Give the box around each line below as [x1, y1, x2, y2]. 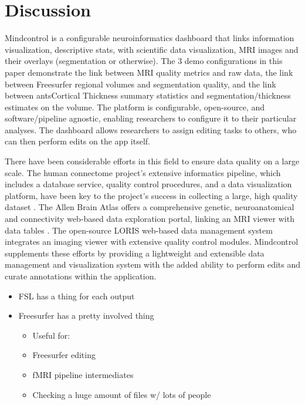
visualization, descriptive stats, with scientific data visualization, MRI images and [5, 43, 299, 55]
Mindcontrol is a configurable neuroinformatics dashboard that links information [5, 32, 294, 44]
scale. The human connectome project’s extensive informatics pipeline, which [5, 166, 281, 178]
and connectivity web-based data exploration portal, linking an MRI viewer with [5, 212, 294, 225]
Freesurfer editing [32, 349, 96, 361]
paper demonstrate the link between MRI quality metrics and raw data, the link [5, 66, 293, 78]
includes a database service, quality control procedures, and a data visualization [5, 178, 292, 190]
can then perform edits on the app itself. [5, 135, 150, 147]
